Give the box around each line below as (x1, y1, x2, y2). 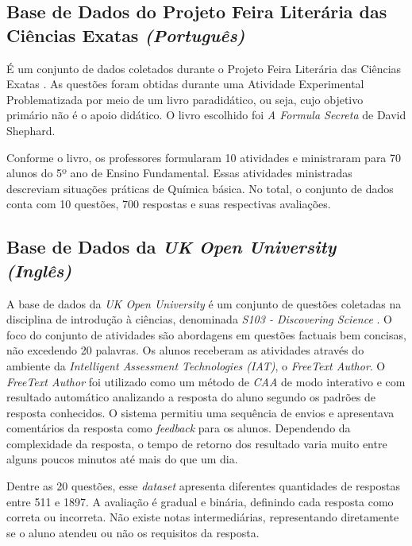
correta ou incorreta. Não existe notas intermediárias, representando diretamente (6, 509, 399, 525)
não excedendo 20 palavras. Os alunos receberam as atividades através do (6, 342, 364, 358)
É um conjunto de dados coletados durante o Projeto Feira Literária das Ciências (6, 60, 402, 76)
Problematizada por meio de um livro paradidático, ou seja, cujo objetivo (6, 91, 364, 107)
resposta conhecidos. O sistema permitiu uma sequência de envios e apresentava (6, 404, 395, 420)
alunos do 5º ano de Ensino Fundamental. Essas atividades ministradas (6, 165, 352, 181)
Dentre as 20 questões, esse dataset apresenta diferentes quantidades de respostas (6, 478, 400, 494)
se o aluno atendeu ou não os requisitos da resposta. (6, 524, 260, 540)
